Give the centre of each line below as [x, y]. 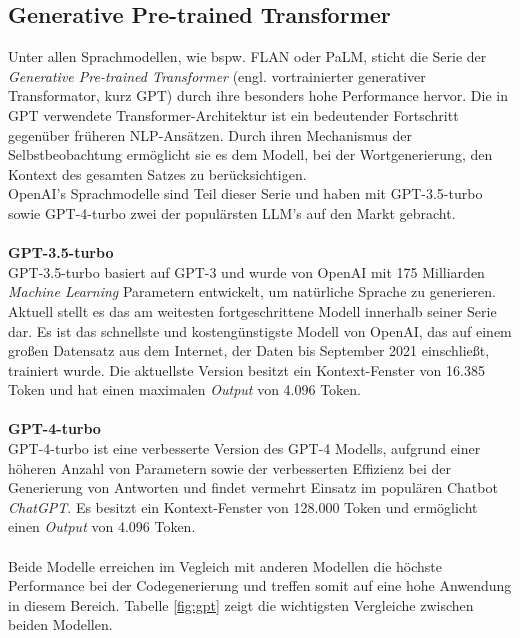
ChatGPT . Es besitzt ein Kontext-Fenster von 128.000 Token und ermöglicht [243, 506]
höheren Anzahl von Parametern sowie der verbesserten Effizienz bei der [230, 467]
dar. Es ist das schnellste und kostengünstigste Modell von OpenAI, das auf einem [260, 330]
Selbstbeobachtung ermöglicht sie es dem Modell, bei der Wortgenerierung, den [250, 154]
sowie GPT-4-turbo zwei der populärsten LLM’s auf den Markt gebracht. [232, 212]
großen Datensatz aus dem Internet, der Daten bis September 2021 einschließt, [249, 350]
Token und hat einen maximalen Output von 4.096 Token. [184, 389]
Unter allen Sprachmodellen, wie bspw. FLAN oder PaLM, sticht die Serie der [247, 56]
